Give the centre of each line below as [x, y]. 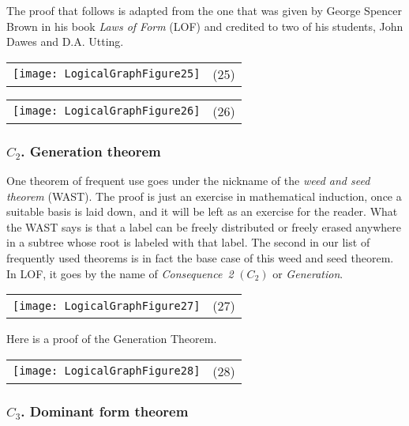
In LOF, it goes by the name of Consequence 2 [120, 273]
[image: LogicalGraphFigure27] [107, 305]
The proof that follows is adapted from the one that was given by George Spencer [204, 10]
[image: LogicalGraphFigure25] [107, 74]
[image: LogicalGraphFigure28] [107, 371]
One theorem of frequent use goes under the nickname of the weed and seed [188, 180]
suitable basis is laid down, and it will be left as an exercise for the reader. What [202, 211]
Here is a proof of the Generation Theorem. [112, 339]
